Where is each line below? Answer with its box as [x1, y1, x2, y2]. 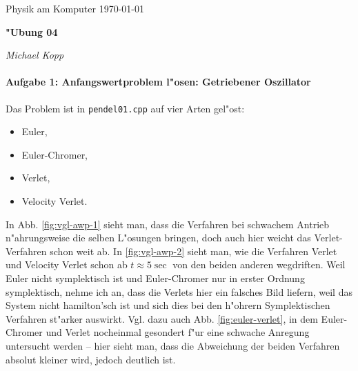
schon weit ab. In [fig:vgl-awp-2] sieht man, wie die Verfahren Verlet [50, 243, 337, 258]
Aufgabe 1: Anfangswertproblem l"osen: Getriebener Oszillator [6, 74, 311, 89]
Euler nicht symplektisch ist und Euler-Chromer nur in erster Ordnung [6, 270, 305, 285]
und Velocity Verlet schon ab [6, 257, 128, 272]
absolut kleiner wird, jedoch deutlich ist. [6, 352, 176, 366]
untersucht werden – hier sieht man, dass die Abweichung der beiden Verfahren [6, 338, 340, 352]
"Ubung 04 [6, 24, 58, 39]
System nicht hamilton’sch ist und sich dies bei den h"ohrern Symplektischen [6, 298, 330, 312]
